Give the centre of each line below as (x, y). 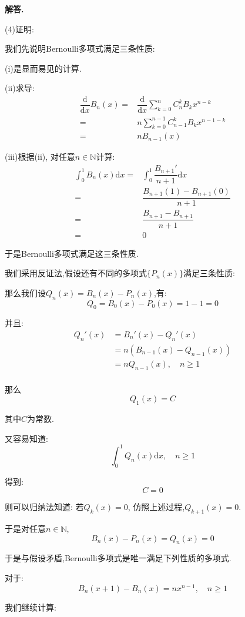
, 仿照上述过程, (156, 507)
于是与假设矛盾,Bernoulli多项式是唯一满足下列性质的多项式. (118, 558)
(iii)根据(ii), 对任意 (40, 157)
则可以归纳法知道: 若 (44, 507)
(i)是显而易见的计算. (43, 68)
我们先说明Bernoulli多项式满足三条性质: (80, 48)
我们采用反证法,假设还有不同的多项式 (76, 273)
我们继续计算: (31, 607)
